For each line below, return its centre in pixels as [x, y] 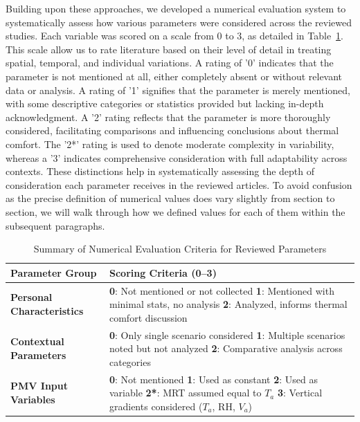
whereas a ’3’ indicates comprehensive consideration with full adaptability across [177, 157]
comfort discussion [148, 317]
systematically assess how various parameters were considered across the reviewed [179, 22]
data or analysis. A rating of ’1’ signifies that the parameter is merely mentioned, [178, 90]
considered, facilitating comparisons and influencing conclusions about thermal [172, 130]
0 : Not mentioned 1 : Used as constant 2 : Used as [214, 379]
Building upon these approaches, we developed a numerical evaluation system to [176, 8]
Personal [31, 297]
